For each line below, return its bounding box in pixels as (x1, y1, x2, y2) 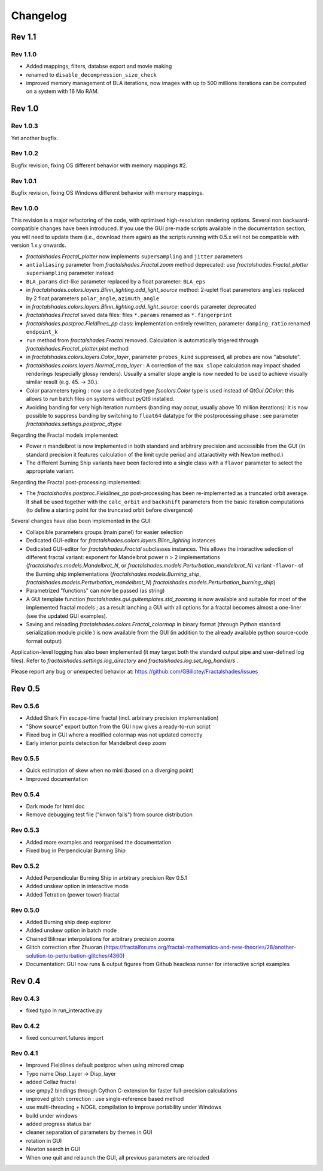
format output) (26, 637, 62, 644)
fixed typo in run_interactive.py (26, 1007, 103, 1014)
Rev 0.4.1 (11, 1049, 38, 1057)
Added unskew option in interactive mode (26, 883, 129, 890)
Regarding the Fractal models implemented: (11, 431, 119, 439)
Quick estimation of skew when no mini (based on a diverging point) (26, 767, 194, 774)
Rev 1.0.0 (11, 204, 39, 212)
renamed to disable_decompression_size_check (26, 71, 157, 78)
